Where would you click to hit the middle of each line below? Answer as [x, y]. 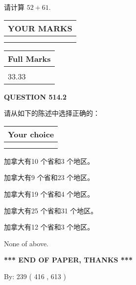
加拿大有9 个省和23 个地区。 [49, 177]
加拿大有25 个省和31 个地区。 [51, 210]
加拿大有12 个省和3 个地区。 [49, 227]
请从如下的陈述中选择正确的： [52, 113]
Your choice [31, 134]
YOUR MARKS [40, 28]
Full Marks [29, 58]
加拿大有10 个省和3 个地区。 [49, 161]
